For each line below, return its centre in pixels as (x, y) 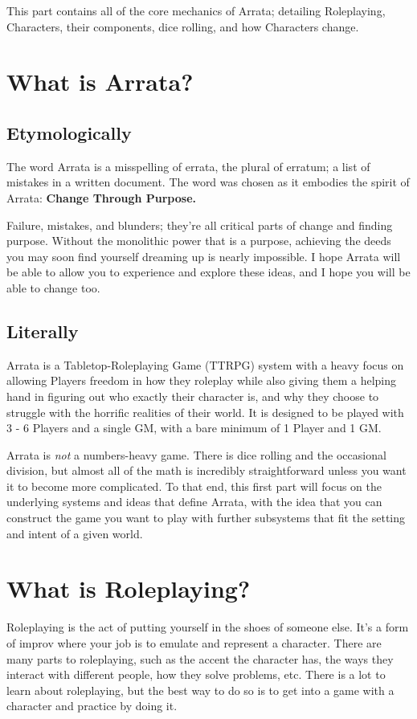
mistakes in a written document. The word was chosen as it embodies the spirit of (208, 182)
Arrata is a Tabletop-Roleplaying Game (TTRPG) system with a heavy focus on (205, 364)
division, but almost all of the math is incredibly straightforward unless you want (206, 470)
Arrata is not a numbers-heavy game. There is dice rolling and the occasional (196, 454)
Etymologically (69, 132)
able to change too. (53, 287)
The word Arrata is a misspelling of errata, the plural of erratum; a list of (188, 166)
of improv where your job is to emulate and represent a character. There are (194, 642)
